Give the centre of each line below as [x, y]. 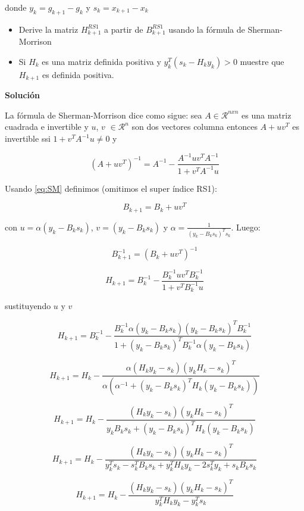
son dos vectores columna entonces [195, 127]
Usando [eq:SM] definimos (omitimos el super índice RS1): [111, 188]
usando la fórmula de [207, 29]
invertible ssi [28, 138]
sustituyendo [28, 306]
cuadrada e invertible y [47, 127]
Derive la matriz [48, 29]
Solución [23, 95]
